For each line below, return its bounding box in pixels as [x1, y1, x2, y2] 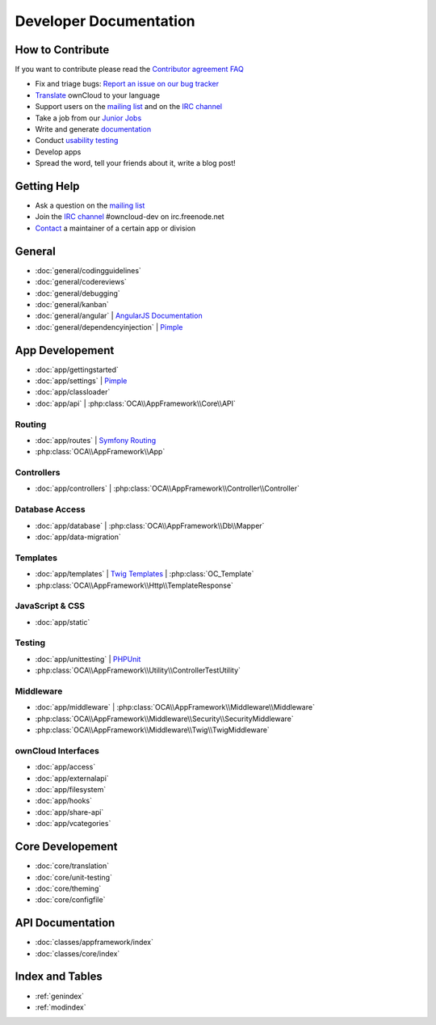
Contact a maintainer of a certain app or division [35, 223, 196, 233]
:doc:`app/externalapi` [35, 773, 109, 783]
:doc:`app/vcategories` [35, 819, 111, 829]
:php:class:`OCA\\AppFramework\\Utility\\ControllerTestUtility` [35, 665, 241, 675]
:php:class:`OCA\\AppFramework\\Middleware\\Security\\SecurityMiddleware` [35, 714, 294, 723]
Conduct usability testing [35, 136, 119, 146]
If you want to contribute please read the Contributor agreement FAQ [15, 65, 244, 74]
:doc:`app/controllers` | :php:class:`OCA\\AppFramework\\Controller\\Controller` [35, 483, 300, 493]
